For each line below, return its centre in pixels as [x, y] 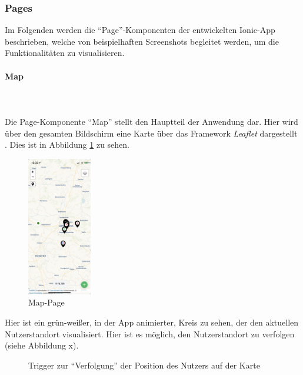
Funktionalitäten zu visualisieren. [65, 53]
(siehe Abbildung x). [42, 345]
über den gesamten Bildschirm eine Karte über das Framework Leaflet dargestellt [151, 133]
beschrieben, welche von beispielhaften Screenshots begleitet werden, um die [142, 41]
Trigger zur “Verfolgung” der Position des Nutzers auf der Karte [144, 365]
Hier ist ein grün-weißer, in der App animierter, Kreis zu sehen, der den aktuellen [152, 322]
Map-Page [46, 302]
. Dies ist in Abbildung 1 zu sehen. [67, 145]
